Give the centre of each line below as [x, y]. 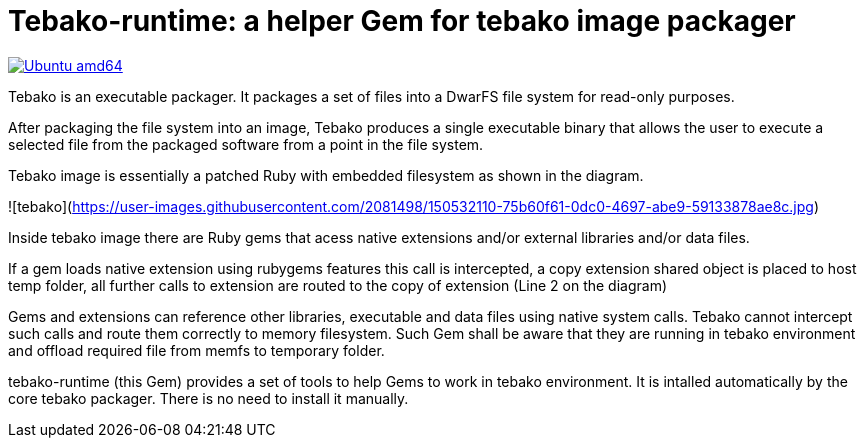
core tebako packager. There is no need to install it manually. [208, 398]
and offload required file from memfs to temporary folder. [196, 350]
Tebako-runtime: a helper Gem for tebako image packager [402, 21]
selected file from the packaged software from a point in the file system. [246, 144]
